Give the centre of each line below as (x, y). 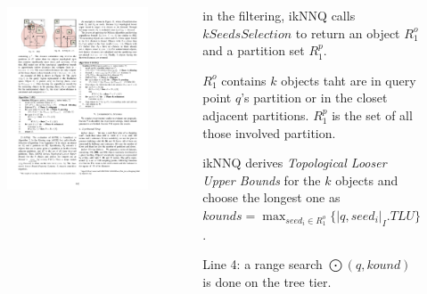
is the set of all (372, 114)
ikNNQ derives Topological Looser (295, 163)
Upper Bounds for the (262, 180)
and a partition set (254, 50)
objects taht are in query (349, 80)
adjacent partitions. (256, 114)
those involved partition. (269, 132)
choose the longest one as (271, 197)
